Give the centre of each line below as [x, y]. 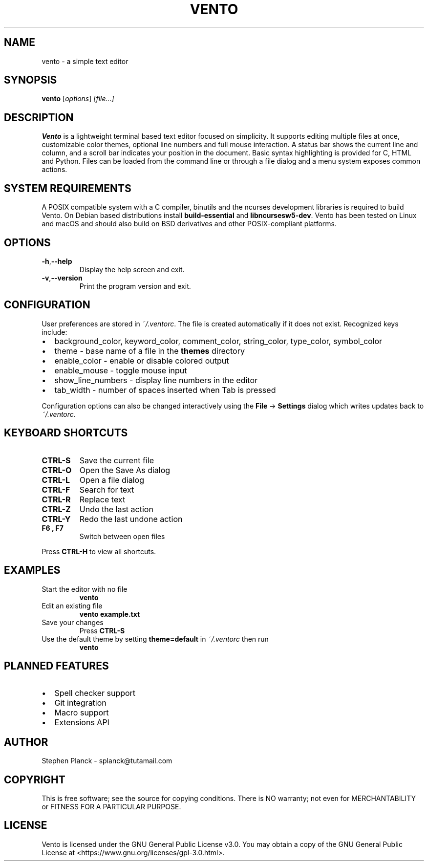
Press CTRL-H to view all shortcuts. [99, 551]
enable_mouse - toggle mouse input [121, 370]
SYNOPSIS [31, 80]
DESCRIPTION [39, 117]
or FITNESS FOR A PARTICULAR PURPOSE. [111, 807]
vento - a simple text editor [85, 61]
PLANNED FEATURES [56, 666]
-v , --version [62, 278]
